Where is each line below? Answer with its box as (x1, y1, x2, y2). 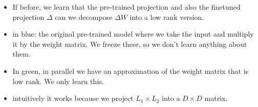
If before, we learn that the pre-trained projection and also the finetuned (12, 2, 241, 12)
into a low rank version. (130, 11, 204, 22)
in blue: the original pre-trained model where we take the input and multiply (12, 29, 254, 39)
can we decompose (55, 11, 113, 22)
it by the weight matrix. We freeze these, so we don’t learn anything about (12, 38, 247, 49)
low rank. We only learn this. (12, 75, 104, 86)
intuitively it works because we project (12, 93, 134, 103)
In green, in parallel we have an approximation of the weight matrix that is (12, 65, 249, 76)
